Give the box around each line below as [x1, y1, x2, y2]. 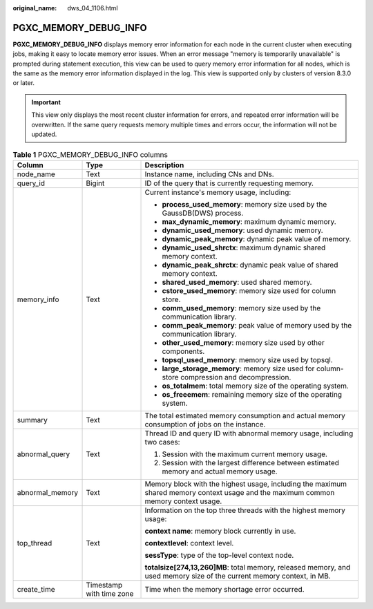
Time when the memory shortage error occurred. [144, 584, 305, 594]
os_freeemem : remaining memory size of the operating [162, 389, 342, 399]
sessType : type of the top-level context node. [144, 550, 294, 560]
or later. [12, 79, 35, 87]
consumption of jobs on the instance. [144, 419, 266, 429]
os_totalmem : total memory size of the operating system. [162, 381, 349, 391]
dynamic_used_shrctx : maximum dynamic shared [162, 243, 326, 252]
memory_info [17, 294, 59, 304]
